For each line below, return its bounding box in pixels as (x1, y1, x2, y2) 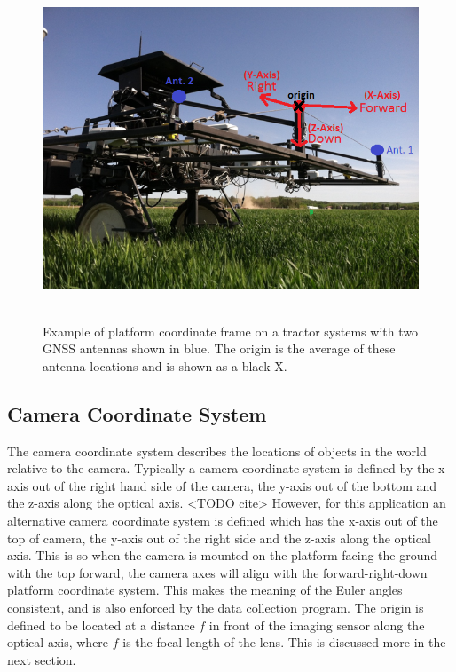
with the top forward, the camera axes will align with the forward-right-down (7, 563, 428, 581)
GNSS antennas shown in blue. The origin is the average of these (43, 339, 396, 358)
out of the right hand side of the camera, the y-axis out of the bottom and (32, 476, 437, 494)
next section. (7, 650, 76, 668)
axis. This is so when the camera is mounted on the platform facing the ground (7, 546, 438, 565)
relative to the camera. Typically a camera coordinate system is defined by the (7, 459, 435, 478)
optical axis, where (7, 633, 109, 652)
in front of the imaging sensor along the (208, 615, 425, 634)
